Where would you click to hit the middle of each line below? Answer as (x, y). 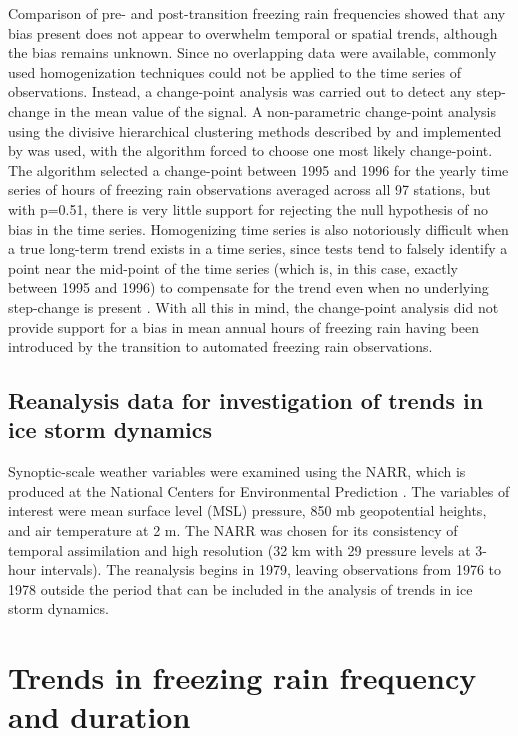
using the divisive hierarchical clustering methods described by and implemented (255, 130)
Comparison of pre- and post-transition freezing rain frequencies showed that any (257, 13)
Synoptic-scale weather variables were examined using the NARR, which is (237, 471)
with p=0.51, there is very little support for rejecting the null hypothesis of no (248, 208)
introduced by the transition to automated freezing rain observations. (220, 346)
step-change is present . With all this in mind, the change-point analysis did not (253, 306)
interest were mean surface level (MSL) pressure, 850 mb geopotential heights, (247, 510)
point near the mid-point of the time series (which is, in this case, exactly (233, 267)
